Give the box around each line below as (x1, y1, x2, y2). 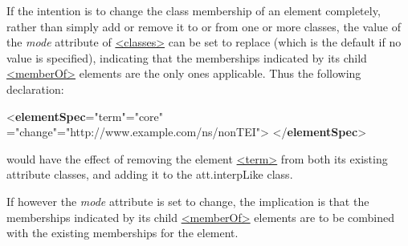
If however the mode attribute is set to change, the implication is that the (6, 192, 369, 209)
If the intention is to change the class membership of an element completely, (6, 2, 381, 18)
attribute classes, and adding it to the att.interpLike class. (6, 166, 293, 183)
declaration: (6, 80, 64, 97)
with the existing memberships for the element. (6, 224, 239, 241)
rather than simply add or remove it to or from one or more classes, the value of (6, 18, 401, 34)
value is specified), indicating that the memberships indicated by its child (6, 49, 367, 66)
